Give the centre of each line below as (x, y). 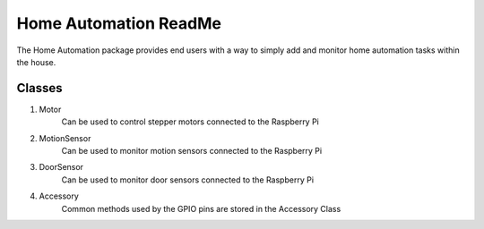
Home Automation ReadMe (119, 23)
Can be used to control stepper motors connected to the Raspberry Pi (190, 122)
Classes (39, 88)
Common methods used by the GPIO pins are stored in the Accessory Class (201, 208)
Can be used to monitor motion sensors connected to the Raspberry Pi (192, 151)
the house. (36, 62)
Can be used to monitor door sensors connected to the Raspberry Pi (187, 180)
